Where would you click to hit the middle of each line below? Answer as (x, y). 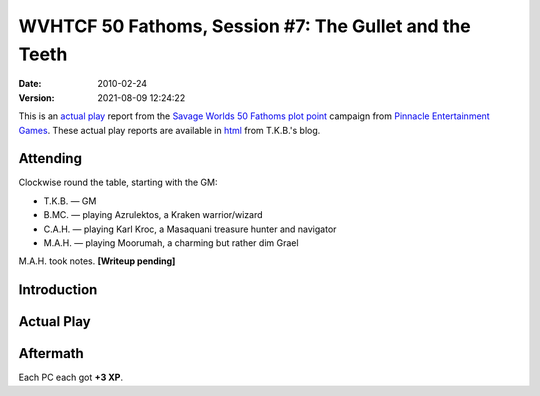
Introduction (58, 290)
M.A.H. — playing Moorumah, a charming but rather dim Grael (171, 242)
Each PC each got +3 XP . (71, 377)
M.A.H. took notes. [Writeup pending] (97, 261)
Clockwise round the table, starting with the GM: (118, 182)
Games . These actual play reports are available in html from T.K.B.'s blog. (169, 130)
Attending (50, 158)
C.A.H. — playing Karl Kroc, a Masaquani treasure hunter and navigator (190, 229)
